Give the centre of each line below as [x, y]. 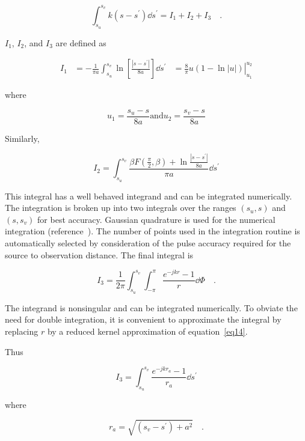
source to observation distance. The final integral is [99, 254]
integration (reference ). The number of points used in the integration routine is [152, 231]
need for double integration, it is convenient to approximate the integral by [143, 319]
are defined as [81, 42]
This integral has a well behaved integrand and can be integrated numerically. [149, 196]
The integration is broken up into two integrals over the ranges [121, 208]
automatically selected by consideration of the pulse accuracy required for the [148, 242]
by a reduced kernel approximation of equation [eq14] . [147, 331]
